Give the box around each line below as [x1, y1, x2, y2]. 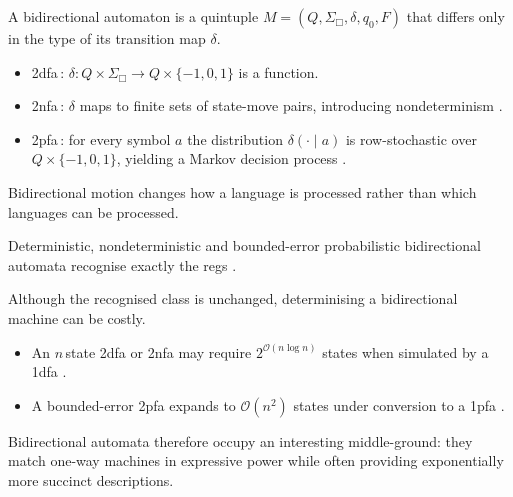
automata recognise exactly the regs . [8, 254, 237, 275]
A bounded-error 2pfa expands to [31, 394, 236, 415]
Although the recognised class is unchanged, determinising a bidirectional [8, 288, 458, 309]
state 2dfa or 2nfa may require [65, 341, 252, 362]
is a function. [238, 61, 319, 82]
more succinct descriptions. [8, 469, 174, 490]
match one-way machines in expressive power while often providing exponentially [8, 450, 504, 471]
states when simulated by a [322, 341, 489, 362]
